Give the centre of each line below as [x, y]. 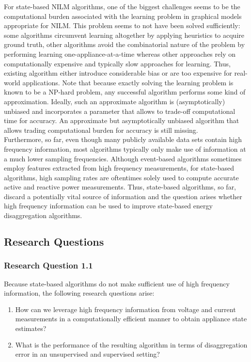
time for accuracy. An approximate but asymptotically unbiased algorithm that [122, 120]
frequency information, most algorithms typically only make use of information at [125, 149]
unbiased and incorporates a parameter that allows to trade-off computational [120, 111]
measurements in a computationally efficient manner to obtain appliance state [131, 319]
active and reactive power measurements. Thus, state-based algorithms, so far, [120, 187]
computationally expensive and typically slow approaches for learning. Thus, [117, 63]
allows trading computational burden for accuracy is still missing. [101, 130]
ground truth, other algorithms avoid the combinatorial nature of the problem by [125, 44]
